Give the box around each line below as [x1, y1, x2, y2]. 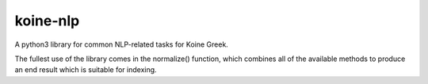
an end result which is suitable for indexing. [14, 65, 158, 74]
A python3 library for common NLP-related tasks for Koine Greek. [14, 40, 229, 49]
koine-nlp [14, 12, 80, 29]
